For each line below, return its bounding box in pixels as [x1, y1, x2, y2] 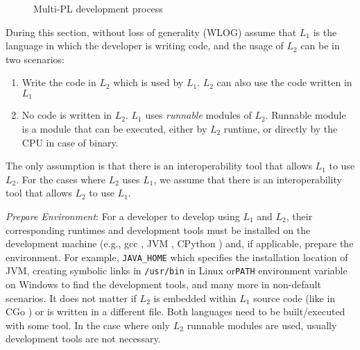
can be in [300, 38, 340, 53]
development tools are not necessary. [6, 331, 161, 346]
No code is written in [22, 108, 112, 122]
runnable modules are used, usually [187, 317, 337, 332]
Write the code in [22, 75, 96, 90]
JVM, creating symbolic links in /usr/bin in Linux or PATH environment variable [6, 263, 348, 278]
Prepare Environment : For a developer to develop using [6, 208, 240, 223]
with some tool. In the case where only [6, 317, 170, 332]
